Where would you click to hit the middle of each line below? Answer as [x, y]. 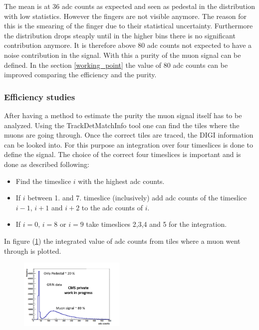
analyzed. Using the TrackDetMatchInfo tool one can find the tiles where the [122, 125]
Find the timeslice [43, 181]
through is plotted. [33, 250]
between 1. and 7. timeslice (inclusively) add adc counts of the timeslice [137, 198]
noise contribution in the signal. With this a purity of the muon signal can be [123, 55]
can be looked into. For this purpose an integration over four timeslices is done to [129, 144]
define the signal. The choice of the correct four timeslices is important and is [123, 154]
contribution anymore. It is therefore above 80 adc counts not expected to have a [128, 45]
